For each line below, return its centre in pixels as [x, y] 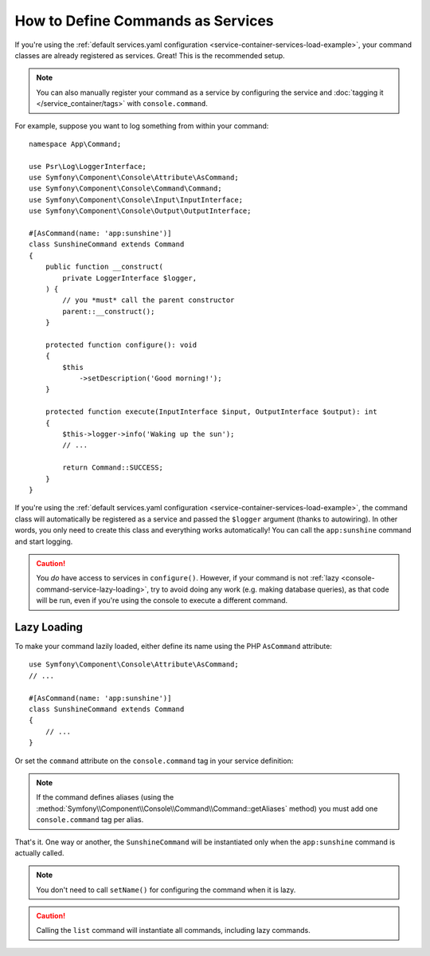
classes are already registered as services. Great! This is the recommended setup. [150, 55]
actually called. [39, 852]
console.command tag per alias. [90, 820]
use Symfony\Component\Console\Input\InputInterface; [136, 200]
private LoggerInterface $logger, [130, 278]
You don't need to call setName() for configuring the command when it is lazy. [166, 890]
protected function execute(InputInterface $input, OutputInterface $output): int [211, 412]
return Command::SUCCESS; [113, 468]
